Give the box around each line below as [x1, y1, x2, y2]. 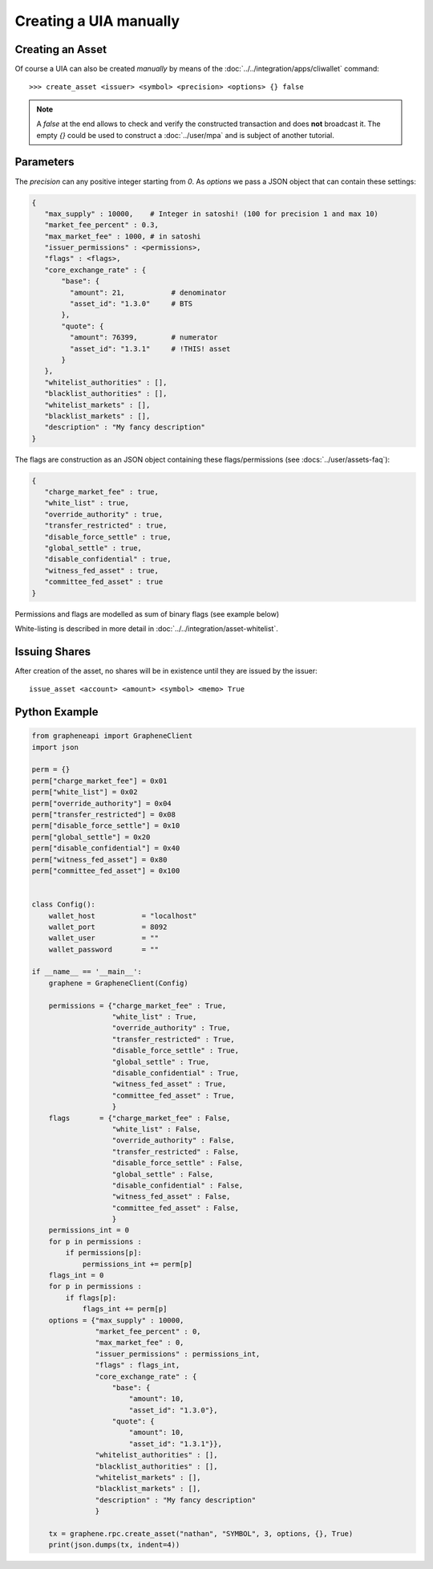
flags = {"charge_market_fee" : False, [48, 1113, 231, 1123]
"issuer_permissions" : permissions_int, [95, 1349, 261, 1359]
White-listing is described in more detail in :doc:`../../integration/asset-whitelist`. [14, 623, 278, 634]
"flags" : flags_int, [95, 1361, 180, 1370]
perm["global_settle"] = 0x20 [31, 832, 151, 842]
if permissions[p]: [65, 1249, 142, 1257]
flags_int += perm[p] [82, 1305, 168, 1314]
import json [31, 743, 79, 752]
